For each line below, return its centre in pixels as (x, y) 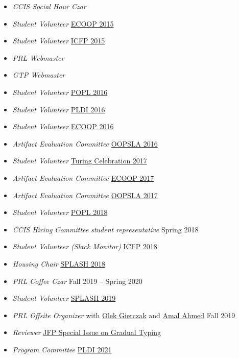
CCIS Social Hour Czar (49, 6)
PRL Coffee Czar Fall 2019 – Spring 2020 (77, 281)
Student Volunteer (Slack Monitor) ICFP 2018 (85, 246)
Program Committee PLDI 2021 (62, 349)
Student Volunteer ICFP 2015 (59, 41)
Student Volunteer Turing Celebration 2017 (80, 161)
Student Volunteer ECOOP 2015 (63, 23)
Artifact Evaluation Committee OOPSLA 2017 (85, 195)
